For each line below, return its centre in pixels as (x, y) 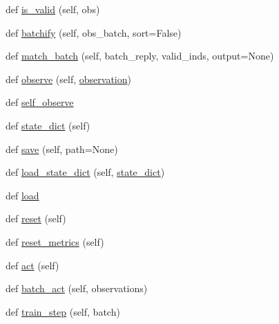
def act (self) (32, 265)
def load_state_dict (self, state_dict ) (85, 172)
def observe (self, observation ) (68, 79)
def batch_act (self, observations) (77, 288)
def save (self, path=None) (62, 148)
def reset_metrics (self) (55, 241)
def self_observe (40, 102)
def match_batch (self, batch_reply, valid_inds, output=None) (140, 56)
